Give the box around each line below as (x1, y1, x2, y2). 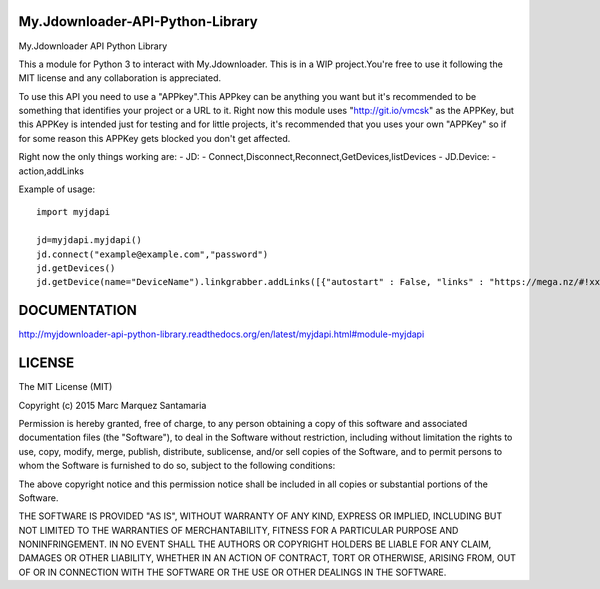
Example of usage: (18, 183, 96, 195)
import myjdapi (36, 206, 111, 218)
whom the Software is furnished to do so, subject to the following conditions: (18, 460, 336, 472)
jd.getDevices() (36, 262, 116, 274)
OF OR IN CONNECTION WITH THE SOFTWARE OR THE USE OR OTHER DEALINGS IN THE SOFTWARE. (18, 566, 447, 578)
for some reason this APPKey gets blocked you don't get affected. (18, 132, 291, 144)
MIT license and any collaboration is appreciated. (18, 72, 222, 84)
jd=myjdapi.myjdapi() (36, 235, 142, 246)
